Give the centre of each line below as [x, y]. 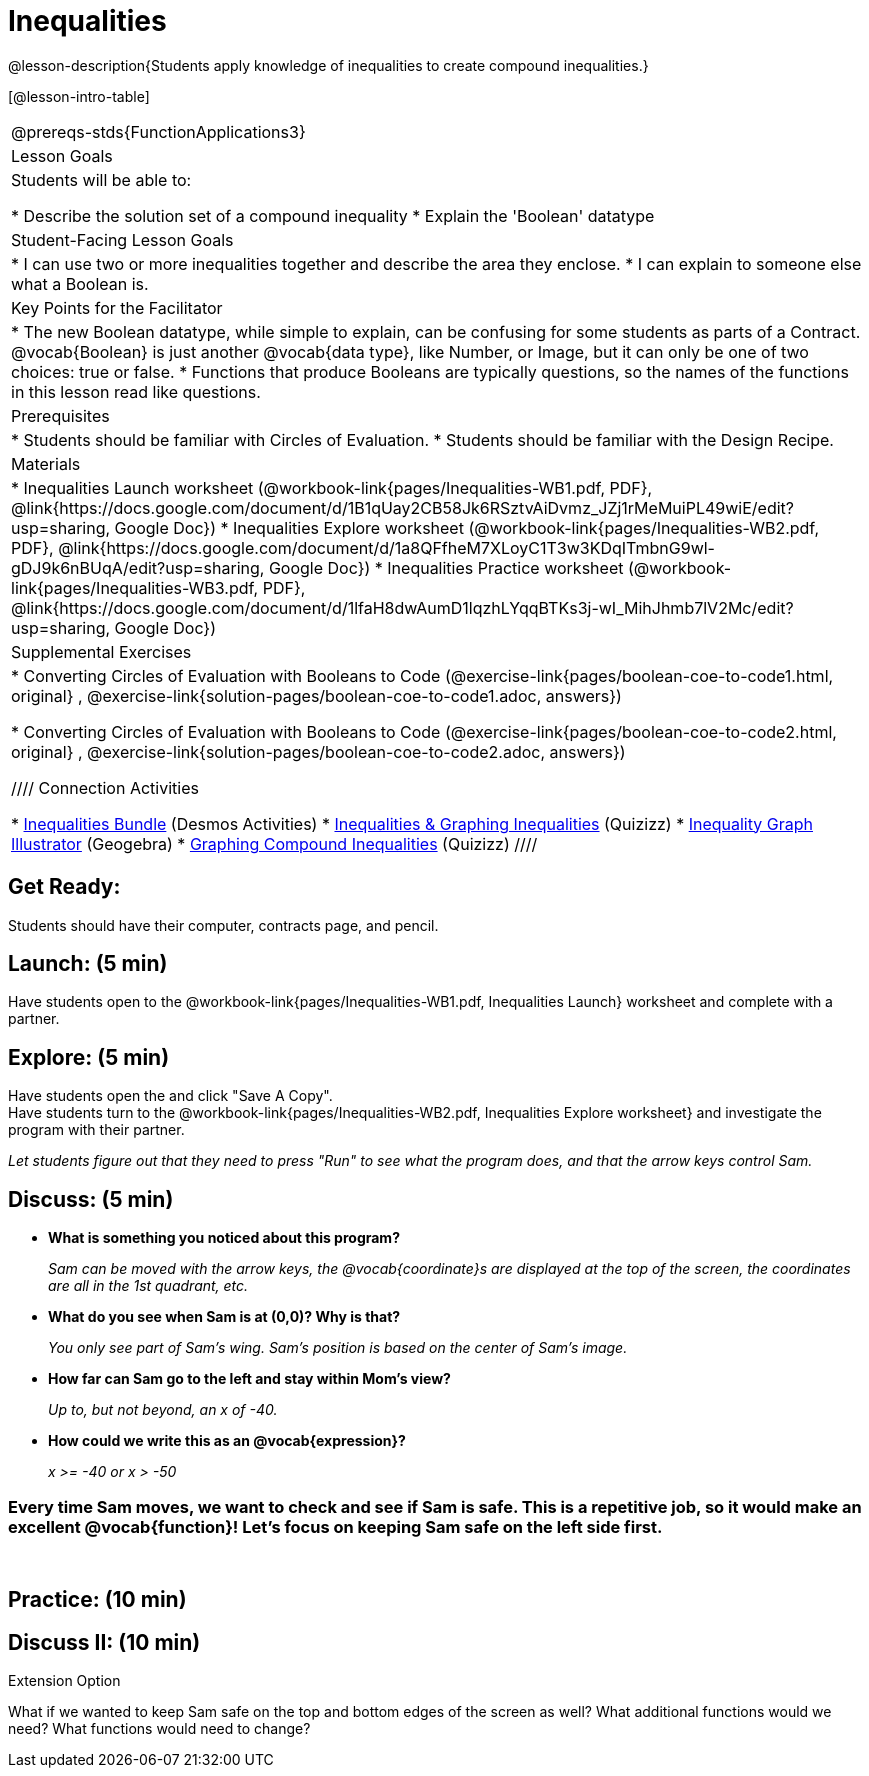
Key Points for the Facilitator [117, 307]
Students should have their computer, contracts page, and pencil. [223, 925]
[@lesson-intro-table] [79, 96]
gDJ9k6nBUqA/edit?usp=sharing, [138, 567]
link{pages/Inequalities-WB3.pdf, [135, 587]
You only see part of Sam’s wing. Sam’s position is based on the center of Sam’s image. [338, 1348]
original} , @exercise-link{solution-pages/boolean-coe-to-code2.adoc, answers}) [318, 751]
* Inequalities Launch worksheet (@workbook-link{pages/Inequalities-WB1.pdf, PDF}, [332, 487]
